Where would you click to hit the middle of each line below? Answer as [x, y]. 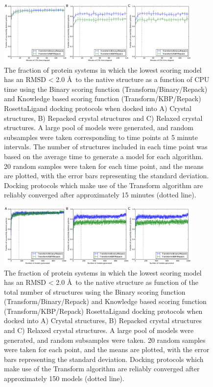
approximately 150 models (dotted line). [64, 378]
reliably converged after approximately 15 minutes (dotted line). [100, 195]
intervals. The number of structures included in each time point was [106, 147]
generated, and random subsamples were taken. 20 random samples [105, 340]
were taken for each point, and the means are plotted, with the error [107, 349]
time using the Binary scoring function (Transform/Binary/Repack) [106, 89]
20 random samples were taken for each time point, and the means [104, 166]
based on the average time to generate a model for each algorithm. [104, 156]
